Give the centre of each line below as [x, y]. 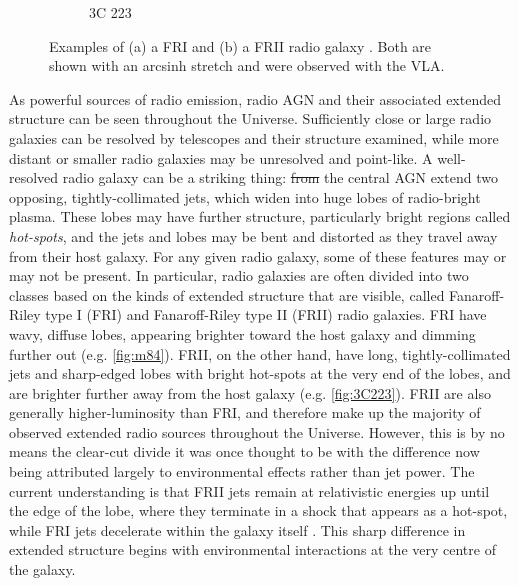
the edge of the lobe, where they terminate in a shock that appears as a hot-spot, [258, 510]
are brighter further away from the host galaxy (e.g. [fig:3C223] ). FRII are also [250, 392]
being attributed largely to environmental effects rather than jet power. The [242, 471]
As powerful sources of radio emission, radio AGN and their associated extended [255, 98]
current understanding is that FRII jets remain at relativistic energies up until [249, 490]
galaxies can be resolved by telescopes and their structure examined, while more [254, 137]
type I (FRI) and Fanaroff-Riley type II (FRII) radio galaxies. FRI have [266, 314]
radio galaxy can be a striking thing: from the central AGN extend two [280, 177]
